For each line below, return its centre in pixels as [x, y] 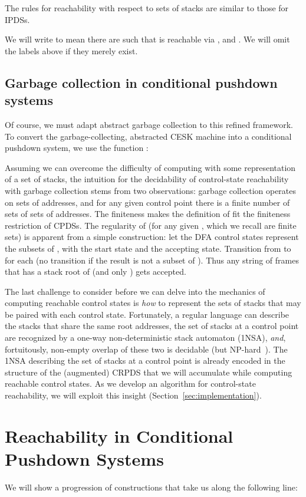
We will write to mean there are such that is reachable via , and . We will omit [147, 39]
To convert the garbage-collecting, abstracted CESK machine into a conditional [148, 136]
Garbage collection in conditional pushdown [141, 82]
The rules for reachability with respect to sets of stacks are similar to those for [147, 8]
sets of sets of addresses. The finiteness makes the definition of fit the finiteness [148, 214]
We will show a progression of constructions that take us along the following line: [151, 487]
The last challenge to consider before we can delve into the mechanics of [135, 291]
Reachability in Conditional [119, 435]
